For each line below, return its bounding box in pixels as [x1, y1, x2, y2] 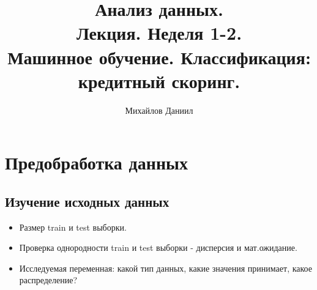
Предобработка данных [5, 150, 188, 175]
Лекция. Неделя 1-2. [76, 20, 242, 45]
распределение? [19, 273, 78, 286]
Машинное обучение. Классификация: [7, 44, 311, 69]
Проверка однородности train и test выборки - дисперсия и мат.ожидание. [19, 241, 297, 254]
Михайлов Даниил [125, 103, 193, 116]
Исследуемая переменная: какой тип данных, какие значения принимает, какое [19, 261, 312, 274]
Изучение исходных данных [5, 191, 170, 210]
